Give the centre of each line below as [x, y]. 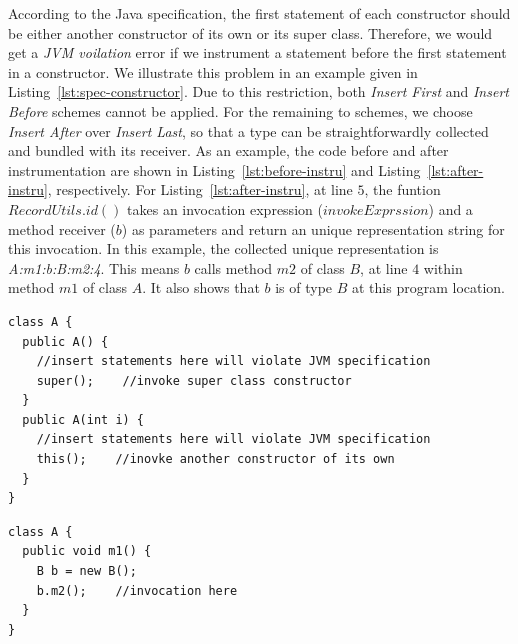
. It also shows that [201, 287]
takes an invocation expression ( [225, 208]
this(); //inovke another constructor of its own [215, 459]
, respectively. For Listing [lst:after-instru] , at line [200, 189]
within [443, 267]
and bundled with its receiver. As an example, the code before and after [228, 150]
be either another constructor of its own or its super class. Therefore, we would [250, 32]
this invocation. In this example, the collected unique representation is [223, 248]
